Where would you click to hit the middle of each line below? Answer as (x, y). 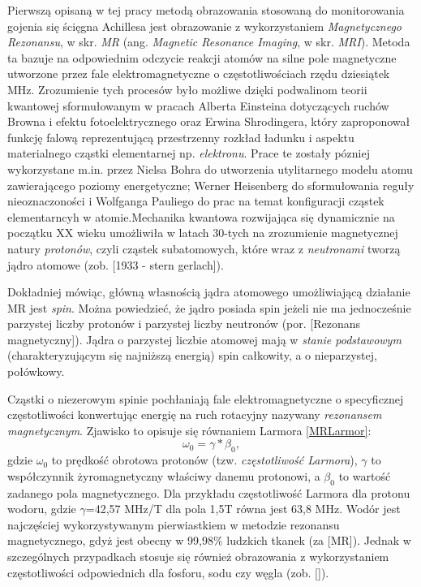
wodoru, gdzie (42, 509)
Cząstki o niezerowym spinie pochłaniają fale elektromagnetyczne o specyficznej (206, 398)
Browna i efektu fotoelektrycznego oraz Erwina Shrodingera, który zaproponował (209, 121)
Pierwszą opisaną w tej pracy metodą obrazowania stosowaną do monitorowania (206, 10)
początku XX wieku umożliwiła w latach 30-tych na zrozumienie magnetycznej (203, 233)
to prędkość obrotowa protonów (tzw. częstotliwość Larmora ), (204, 460)
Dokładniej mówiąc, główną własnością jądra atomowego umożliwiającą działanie (209, 292)
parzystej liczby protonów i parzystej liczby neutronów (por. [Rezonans (184, 324)
